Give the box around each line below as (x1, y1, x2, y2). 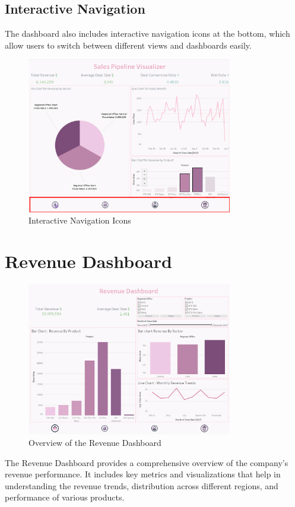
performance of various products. (5, 491, 125, 503)
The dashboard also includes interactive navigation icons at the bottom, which (5, 27, 290, 40)
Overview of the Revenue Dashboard (28, 436, 161, 449)
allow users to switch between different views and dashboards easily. (5, 39, 252, 51)
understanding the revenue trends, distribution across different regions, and (5, 479, 278, 492)
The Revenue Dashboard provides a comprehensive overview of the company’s (5, 456, 288, 468)
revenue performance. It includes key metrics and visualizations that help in (5, 468, 281, 480)
